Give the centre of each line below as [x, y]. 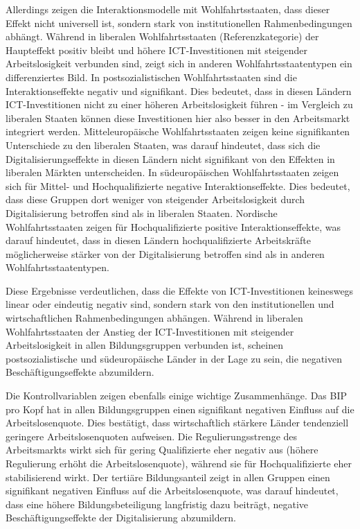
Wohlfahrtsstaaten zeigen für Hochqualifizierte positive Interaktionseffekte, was [173, 226]
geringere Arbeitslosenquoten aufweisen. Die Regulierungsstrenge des [152, 436]
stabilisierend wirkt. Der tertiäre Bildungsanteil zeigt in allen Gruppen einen [168, 477]
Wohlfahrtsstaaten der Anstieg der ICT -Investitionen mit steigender [150, 331]
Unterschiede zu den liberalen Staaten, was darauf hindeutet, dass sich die [163, 145]
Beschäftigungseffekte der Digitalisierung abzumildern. [121, 518]
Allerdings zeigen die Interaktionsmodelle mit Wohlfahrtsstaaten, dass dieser [168, 9]
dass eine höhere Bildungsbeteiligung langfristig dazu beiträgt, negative [157, 504]
